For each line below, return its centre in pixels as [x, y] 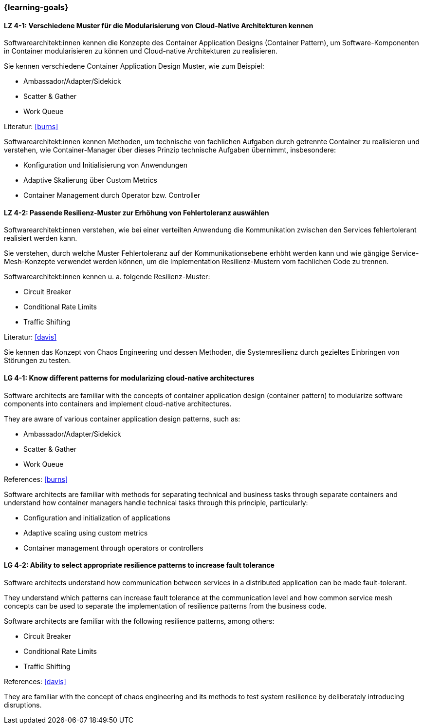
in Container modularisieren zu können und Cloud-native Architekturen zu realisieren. [141, 51]
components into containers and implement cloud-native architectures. [118, 403]
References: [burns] [36, 479]
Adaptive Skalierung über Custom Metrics [90, 180]
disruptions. [23, 705]
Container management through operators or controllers [113, 548]
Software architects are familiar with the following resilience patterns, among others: [139, 621]
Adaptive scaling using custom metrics [86, 533]
